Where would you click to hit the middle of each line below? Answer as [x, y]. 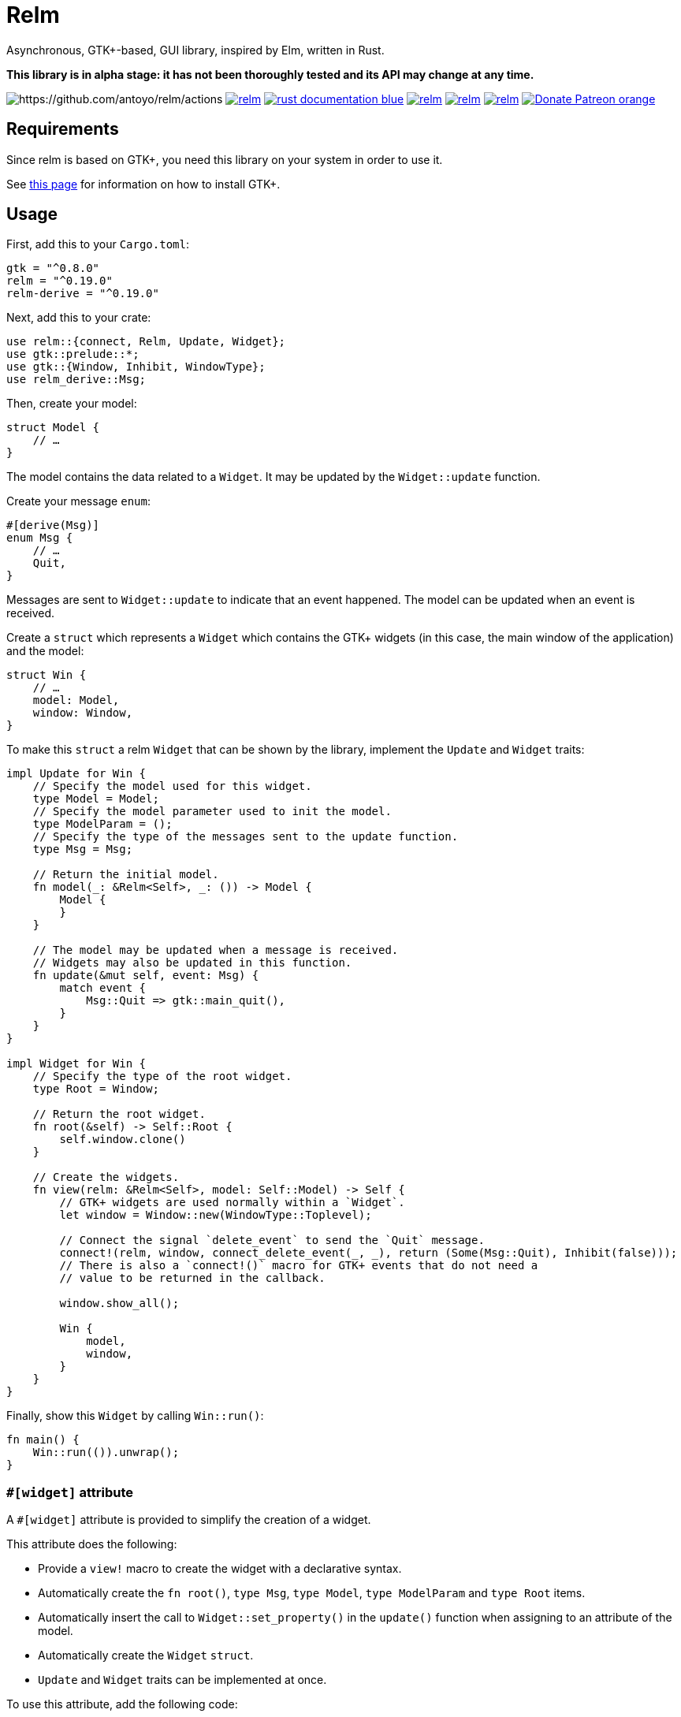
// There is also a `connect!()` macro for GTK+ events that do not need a [299, 1266]
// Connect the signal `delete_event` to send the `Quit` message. [272, 1240]
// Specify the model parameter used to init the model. [212, 812]
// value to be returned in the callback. [192, 1278]
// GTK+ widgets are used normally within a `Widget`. [232, 1203]
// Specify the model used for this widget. [172, 786]
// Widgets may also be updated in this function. [192, 963]
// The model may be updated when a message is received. [216, 950]
